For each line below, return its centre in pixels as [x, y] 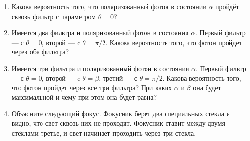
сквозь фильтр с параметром [54, 16]
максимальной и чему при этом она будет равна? [84, 97]
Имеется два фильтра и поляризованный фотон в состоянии [100, 33]
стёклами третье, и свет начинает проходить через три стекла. [104, 132]
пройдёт [227, 6]
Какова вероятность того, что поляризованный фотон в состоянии [109, 6]
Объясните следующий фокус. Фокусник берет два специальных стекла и [121, 113]
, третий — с [118, 78]
